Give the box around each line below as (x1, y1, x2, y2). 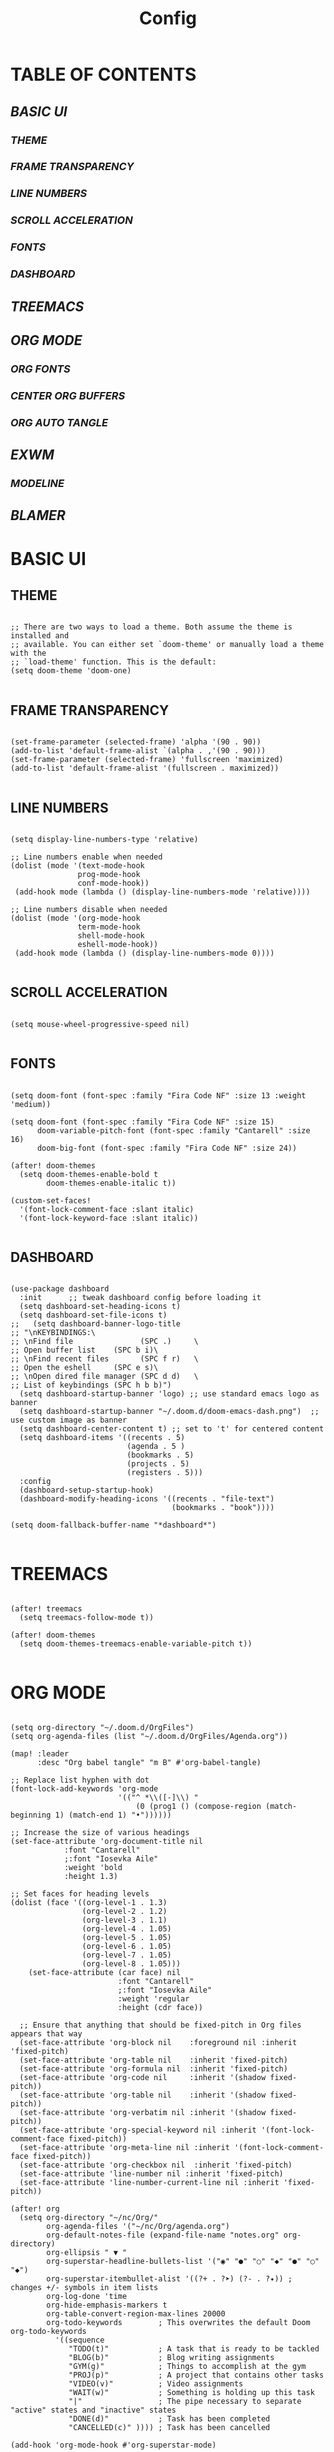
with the (10, 648, 47, 659)
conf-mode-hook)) (77, 878, 150, 888)
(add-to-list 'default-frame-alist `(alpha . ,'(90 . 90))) (10, 746, 267, 756)
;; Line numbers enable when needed (10, 852, 163, 862)
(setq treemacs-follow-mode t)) (19, 1613, 155, 1623)
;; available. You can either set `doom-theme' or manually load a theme (10, 640, 325, 650)
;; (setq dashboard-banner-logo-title (10, 1319, 182, 1329)
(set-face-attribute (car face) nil (28, 1968, 182, 1978)
